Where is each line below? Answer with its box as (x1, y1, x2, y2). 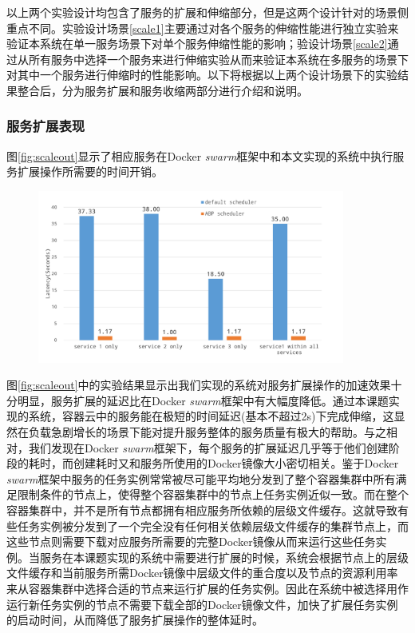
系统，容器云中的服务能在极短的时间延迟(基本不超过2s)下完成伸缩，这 (28, 408, 394, 424)
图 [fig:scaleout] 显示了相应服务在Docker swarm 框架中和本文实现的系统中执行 (6, 147, 393, 164)
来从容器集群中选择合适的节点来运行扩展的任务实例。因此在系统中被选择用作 (6, 579, 409, 596)
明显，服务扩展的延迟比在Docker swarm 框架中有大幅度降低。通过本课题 (17, 392, 389, 408)
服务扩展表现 (6, 116, 85, 136)
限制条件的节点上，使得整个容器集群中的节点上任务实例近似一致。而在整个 (17, 486, 409, 503)
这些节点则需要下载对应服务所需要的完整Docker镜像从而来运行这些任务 (6, 533, 376, 550)
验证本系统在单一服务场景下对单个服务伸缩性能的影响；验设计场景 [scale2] (6, 35, 388, 52)
